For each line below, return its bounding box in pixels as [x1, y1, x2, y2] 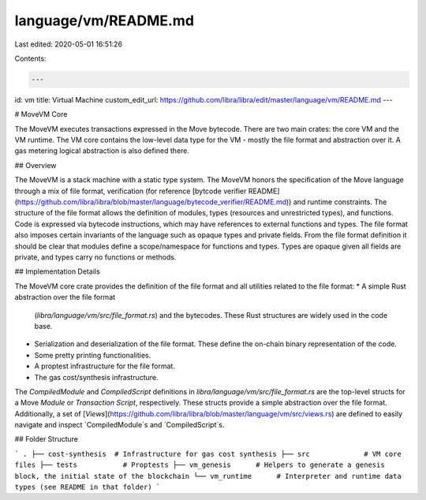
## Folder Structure [14, 435, 79, 444]
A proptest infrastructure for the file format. [34, 361, 175, 371]
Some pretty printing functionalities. [34, 350, 151, 360]
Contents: [14, 54, 47, 63]
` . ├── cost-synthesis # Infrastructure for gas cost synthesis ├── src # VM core [14, 450, 402, 458]
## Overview [14, 160, 57, 170]
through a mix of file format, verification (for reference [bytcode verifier [14, 186, 247, 196]
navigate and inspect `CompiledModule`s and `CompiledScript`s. [14, 420, 225, 430]
